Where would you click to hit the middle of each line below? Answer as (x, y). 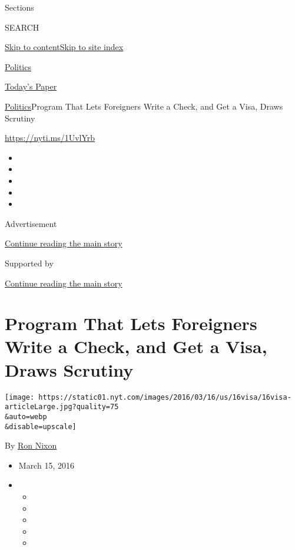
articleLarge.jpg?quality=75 (62, 407)
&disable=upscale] (41, 427)
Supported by (29, 263)
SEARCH (22, 27)
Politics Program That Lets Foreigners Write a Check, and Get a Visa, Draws (144, 106)
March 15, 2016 (46, 465)
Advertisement (31, 223)
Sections (19, 7)
